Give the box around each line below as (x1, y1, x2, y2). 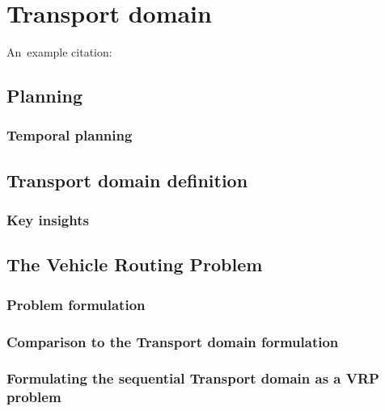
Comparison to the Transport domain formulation (6, 331, 339, 351)
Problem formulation (6, 294, 146, 314)
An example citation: (6, 44, 112, 61)
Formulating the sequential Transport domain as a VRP (6, 368, 379, 388)
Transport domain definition (6, 167, 248, 192)
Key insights (6, 210, 89, 230)
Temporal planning (6, 125, 133, 145)
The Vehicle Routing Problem (6, 252, 263, 277)
